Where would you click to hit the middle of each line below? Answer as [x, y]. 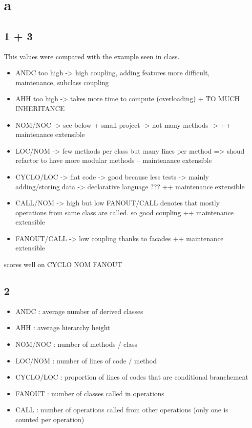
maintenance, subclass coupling [62, 82]
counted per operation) [50, 419]
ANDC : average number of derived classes [79, 311]
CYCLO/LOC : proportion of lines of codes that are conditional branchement [132, 377]
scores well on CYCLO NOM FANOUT [63, 264]
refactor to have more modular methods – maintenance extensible [114, 160]
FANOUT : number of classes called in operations [90, 393]
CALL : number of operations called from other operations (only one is [122, 410]
